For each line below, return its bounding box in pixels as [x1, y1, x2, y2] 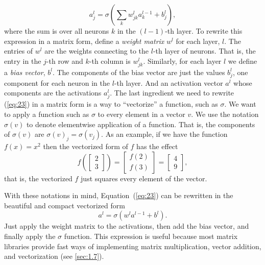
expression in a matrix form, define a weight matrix [4, 35, 164, 46]
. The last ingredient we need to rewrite [110, 87, 234, 98]
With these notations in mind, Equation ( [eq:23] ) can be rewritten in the [4, 190, 233, 201]
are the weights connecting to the [44, 45, 149, 56]
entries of [4, 45, 33, 56]
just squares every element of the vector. [81, 173, 207, 183]
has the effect [136, 141, 178, 151]
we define [228, 55, 257, 66]
